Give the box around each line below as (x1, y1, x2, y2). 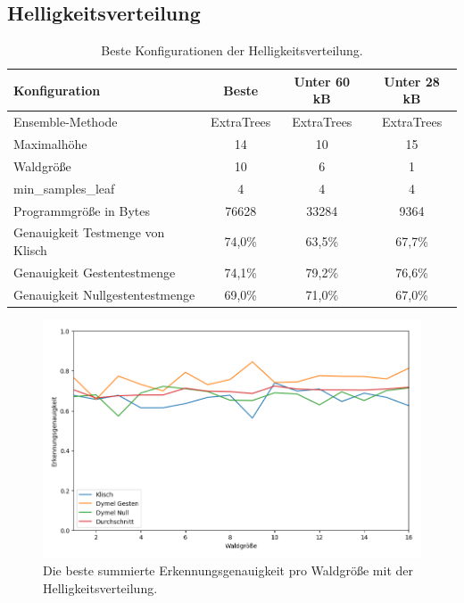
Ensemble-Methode (13, 112, 118, 131)
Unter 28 (384, 71, 440, 90)
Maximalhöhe (13, 135, 87, 153)
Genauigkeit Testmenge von (13, 223, 165, 242)
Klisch (13, 241, 47, 260)
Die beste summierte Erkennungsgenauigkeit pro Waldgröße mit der (43, 560, 413, 579)
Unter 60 (294, 71, 351, 90)
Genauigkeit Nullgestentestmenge (13, 285, 195, 303)
